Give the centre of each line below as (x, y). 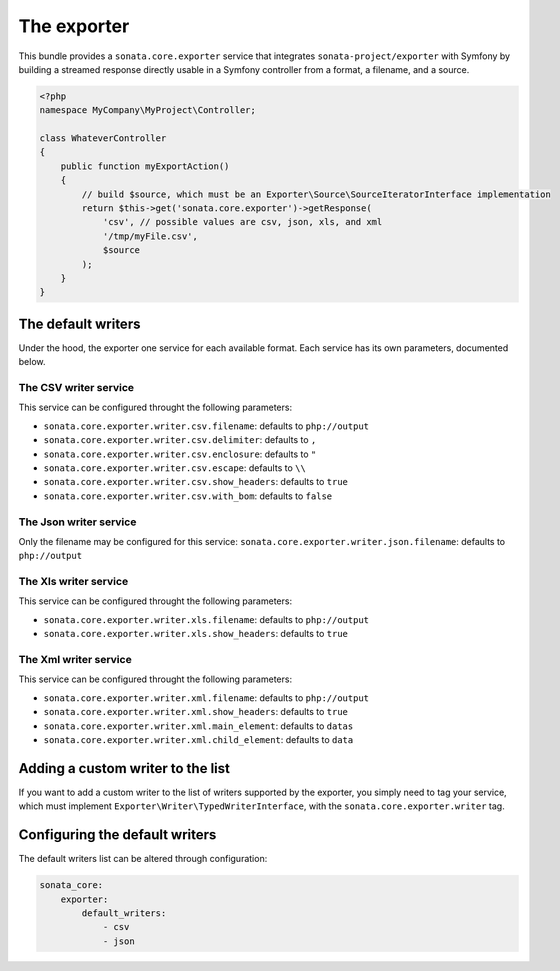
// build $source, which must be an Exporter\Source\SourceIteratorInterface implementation (316, 194)
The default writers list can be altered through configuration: (143, 859)
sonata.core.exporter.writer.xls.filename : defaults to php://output (206, 619)
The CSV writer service (76, 388)
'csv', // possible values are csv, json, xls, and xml (242, 222)
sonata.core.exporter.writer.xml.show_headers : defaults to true (196, 712)
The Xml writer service (75, 659)
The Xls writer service (73, 582)
